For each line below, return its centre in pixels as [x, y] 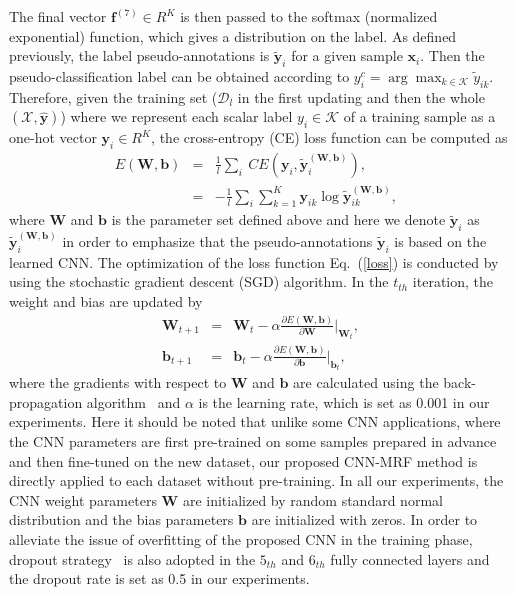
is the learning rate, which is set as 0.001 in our [344, 401]
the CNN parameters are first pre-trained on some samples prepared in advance [253, 440]
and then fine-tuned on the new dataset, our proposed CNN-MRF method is [243, 460]
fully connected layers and [410, 558]
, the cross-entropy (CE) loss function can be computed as [329, 137]
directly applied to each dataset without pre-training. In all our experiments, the [256, 480]
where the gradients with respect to [118, 382]
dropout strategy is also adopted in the [132, 558]
